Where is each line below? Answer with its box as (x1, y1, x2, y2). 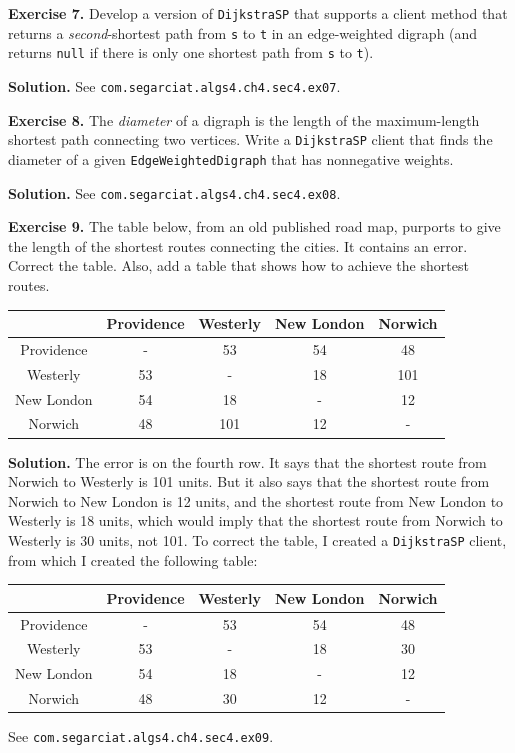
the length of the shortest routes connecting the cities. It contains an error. (8, 235, 468, 256)
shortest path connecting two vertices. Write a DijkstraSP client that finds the (8, 129, 493, 150)
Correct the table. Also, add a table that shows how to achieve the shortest (8, 255, 469, 276)
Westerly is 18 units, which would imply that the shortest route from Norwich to (8, 510, 503, 531)
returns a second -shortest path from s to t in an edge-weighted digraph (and (8, 22, 478, 43)
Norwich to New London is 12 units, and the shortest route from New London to (8, 490, 504, 511)
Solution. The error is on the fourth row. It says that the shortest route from (8, 451, 487, 472)
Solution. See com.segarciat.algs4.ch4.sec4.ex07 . (8, 75, 341, 96)
